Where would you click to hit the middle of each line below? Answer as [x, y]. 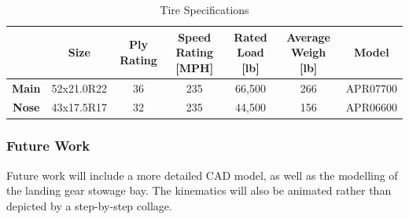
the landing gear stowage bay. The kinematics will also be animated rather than [199, 190]
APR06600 [371, 107]
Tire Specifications [204, 9]
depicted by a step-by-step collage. [89, 205]
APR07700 [371, 88]
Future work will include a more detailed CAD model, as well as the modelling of [202, 175]
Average [308, 36]
